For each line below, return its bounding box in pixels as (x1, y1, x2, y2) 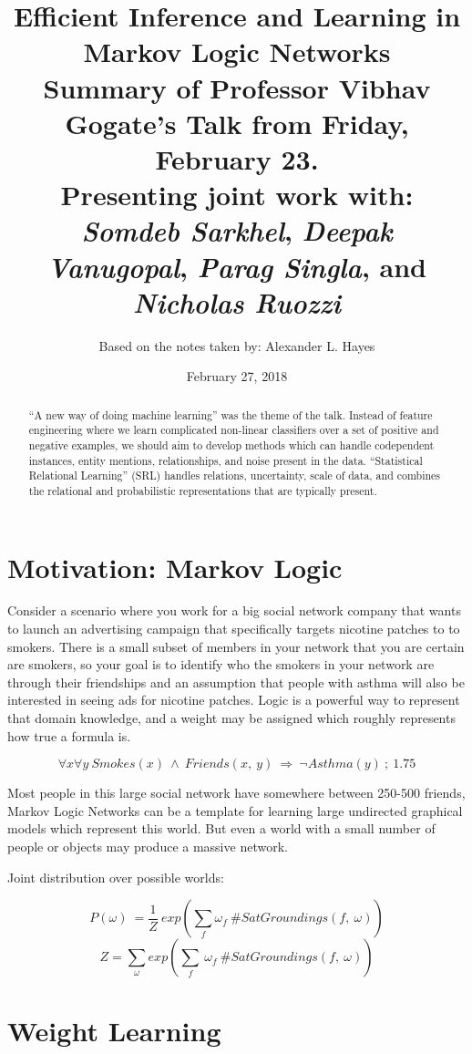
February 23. (155, 139, 319, 177)
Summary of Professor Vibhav (43, 68, 431, 106)
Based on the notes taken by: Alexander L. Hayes (98, 336, 375, 355)
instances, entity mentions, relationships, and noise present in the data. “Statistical (28, 452, 423, 468)
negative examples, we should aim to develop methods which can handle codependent (28, 437, 435, 452)
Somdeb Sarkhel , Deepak (81, 212, 393, 250)
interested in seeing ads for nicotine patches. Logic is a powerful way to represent (7, 690, 460, 709)
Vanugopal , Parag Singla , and (46, 247, 427, 285)
